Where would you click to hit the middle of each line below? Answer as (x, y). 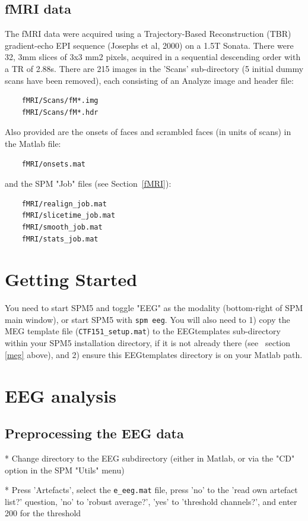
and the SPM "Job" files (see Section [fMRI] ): (88, 183)
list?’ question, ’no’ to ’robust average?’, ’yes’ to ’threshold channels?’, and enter (151, 501)
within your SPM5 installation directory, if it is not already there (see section (148, 343)
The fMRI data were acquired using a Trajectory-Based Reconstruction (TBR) (148, 34)
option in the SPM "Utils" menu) (65, 470)
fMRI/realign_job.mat (64, 204)
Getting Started (71, 279)
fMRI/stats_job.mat (60, 239)
